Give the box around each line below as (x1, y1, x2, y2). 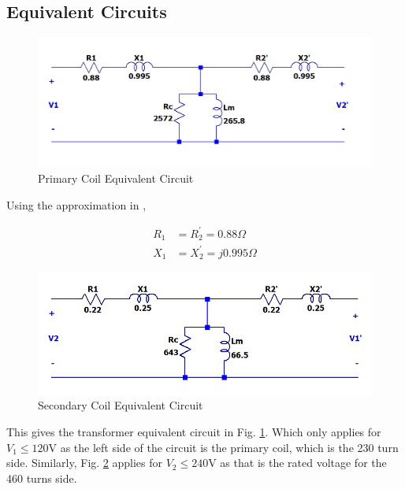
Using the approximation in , (6, 196, 147, 213)
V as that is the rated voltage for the (208, 454, 387, 471)
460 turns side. (6, 469, 77, 486)
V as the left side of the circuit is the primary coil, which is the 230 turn (48, 439, 399, 455)
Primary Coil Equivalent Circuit (38, 170, 194, 186)
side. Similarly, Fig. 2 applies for (6, 454, 163, 471)
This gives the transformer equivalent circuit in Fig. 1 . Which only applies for (6, 424, 381, 440)
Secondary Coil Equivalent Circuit (38, 397, 203, 413)
